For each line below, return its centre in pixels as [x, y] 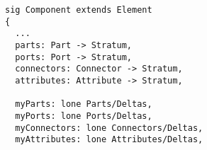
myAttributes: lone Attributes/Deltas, [109, 140]
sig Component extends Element [79, 10]
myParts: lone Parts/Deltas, [84, 104]
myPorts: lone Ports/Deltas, [84, 116]
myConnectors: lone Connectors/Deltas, [109, 128]
